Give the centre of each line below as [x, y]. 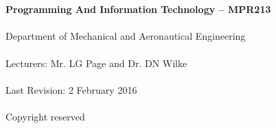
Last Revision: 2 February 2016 [71, 89]
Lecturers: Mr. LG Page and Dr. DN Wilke [96, 63]
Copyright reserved [45, 116]
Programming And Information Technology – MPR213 [138, 9]
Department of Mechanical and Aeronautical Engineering [126, 36]
